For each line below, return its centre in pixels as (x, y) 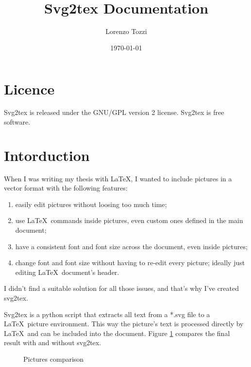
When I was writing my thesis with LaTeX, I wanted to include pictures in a (118, 178)
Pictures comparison (54, 359)
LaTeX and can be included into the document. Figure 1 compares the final (117, 333)
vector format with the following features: (66, 188)
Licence (29, 89)
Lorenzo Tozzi (126, 31)
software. (17, 121)
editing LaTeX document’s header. (67, 272)
